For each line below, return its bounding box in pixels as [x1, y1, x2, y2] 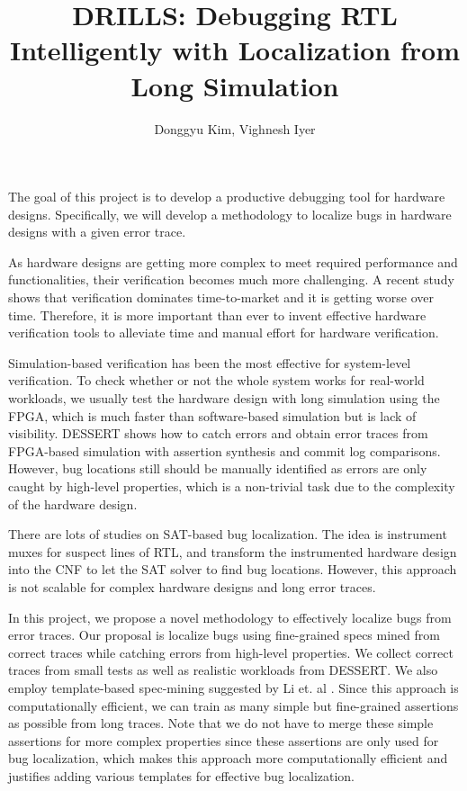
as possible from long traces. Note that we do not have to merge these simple [8, 714, 434, 733]
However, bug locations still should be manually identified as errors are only [8, 459, 427, 478]
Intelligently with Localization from [10, 31, 460, 68]
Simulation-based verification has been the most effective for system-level [8, 353, 411, 372]
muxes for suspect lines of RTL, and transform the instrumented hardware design [8, 542, 457, 561]
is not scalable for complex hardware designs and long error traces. [8, 577, 376, 596]
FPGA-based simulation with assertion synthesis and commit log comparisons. [8, 441, 441, 460]
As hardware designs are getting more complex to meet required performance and [8, 252, 458, 271]
